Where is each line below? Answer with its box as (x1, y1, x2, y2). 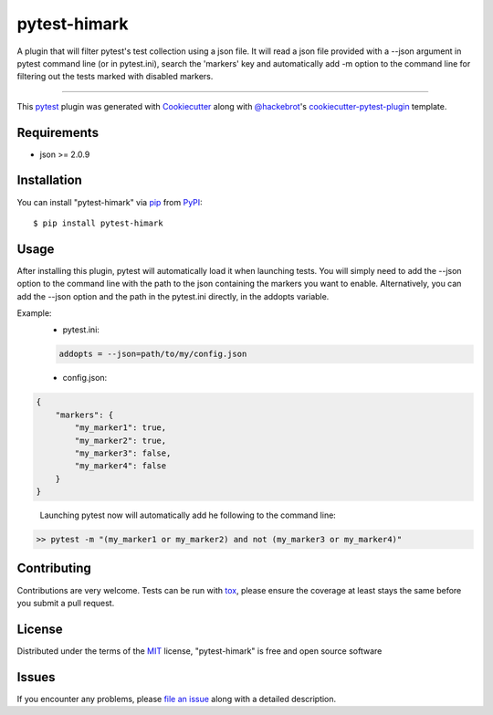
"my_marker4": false (74, 461, 167, 471)
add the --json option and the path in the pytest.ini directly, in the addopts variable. (16, 290, 330, 301)
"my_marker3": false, (74, 447, 172, 458)
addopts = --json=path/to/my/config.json (58, 349, 247, 360)
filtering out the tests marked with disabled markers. (16, 71, 214, 82)
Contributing (16, 561, 91, 576)
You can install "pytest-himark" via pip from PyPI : (16, 196, 203, 207)
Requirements (16, 124, 100, 141)
